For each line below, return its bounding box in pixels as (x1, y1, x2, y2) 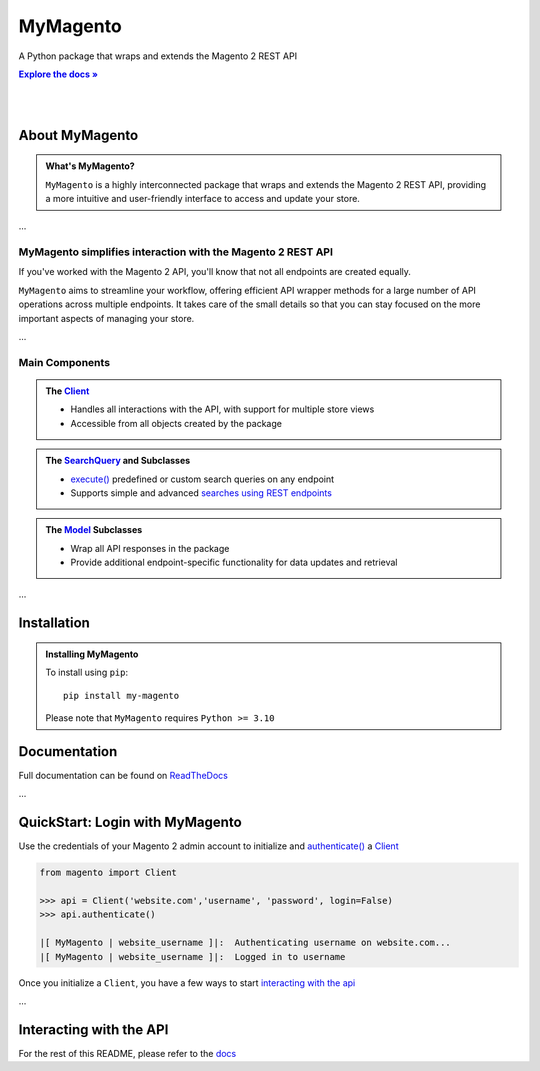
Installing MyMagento (45, 648, 139, 660)
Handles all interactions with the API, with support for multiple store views (70, 403, 375, 415)
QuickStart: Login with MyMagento (18, 814, 242, 831)
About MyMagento (18, 126, 139, 144)
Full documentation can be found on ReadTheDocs (18, 769, 229, 781)
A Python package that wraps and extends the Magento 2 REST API (18, 50, 298, 62)
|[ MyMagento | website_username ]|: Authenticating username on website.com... (39, 937, 452, 949)
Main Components (18, 355, 110, 369)
